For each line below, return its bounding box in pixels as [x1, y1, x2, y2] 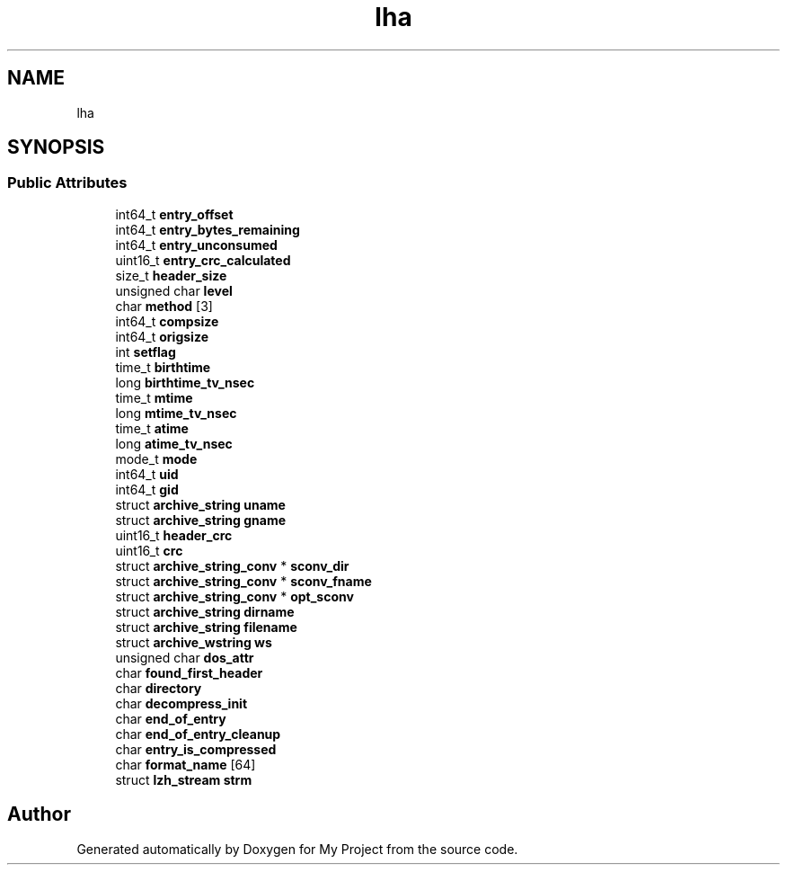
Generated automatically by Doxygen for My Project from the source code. [76, 841, 518, 857]
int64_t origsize [115, 328, 208, 344]
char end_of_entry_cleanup [115, 725, 281, 742]
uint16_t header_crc [115, 527, 233, 543]
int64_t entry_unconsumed [115, 236, 278, 253]
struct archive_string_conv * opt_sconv [115, 588, 354, 604]
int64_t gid [115, 481, 179, 497]
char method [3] [115, 298, 213, 314]
